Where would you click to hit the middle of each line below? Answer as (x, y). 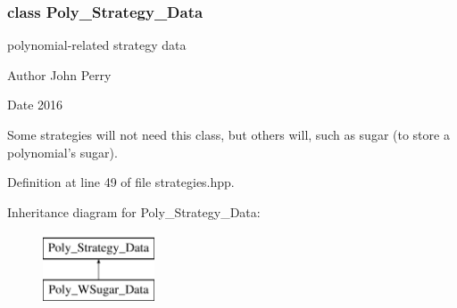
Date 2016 (35, 105)
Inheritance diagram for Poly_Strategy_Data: (134, 211)
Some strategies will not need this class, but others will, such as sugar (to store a (228, 134)
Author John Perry (59, 74)
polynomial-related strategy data (97, 45)
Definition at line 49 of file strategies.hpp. (121, 182)
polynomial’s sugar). (62, 152)
